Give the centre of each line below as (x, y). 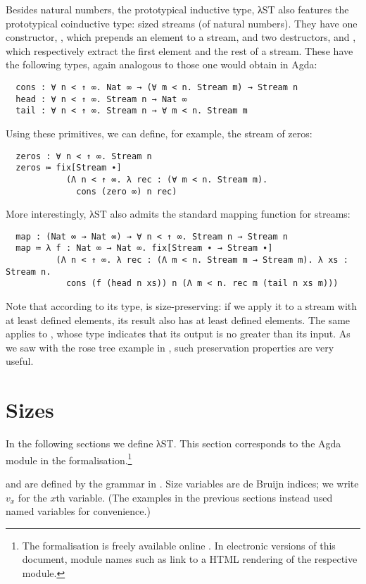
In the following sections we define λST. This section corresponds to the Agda (173, 443)
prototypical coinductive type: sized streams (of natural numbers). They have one (182, 23)
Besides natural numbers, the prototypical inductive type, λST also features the (177, 9)
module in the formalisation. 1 (69, 459)
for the (32, 497)
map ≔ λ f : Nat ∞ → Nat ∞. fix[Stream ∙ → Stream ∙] (144, 248)
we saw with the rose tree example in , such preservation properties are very (170, 347)
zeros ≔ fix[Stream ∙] (69, 168)
